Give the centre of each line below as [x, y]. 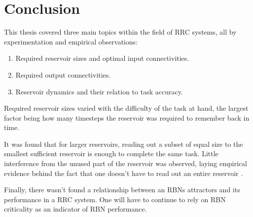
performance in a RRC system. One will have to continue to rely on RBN [115, 199]
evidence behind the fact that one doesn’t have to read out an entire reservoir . [124, 173]
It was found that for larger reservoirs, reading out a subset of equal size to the [124, 144]
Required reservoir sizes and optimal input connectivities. [102, 58]
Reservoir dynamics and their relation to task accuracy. [99, 91]
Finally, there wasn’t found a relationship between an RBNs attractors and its [122, 190]
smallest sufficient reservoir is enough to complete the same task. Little [111, 153]
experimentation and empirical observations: [71, 41]
